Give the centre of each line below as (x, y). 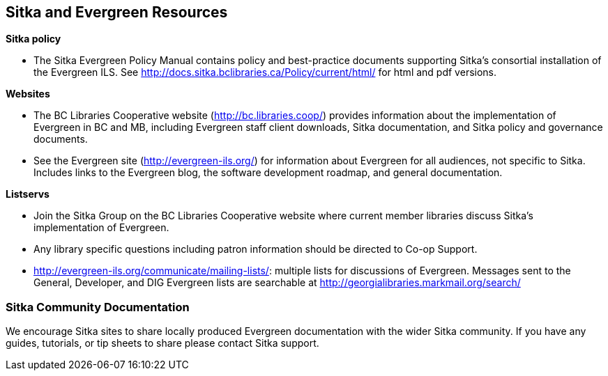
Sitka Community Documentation (98, 307)
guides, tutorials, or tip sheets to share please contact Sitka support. (162, 343)
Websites (28, 94)
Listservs (28, 194)
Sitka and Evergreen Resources (117, 12)
